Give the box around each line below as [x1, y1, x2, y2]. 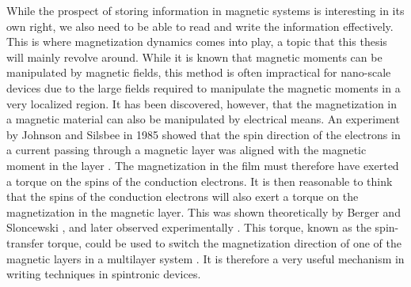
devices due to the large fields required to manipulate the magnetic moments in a [6, 79, 401, 96]
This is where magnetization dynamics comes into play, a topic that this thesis [6, 33, 387, 50]
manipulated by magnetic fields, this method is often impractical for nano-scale [6, 64, 391, 81]
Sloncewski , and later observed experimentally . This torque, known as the [6, 219, 371, 236]
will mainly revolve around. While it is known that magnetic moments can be [6, 48, 382, 65]
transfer [6, 234, 44, 251]
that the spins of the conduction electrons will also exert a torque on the [6, 188, 359, 205]
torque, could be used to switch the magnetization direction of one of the [47, 234, 401, 251]
